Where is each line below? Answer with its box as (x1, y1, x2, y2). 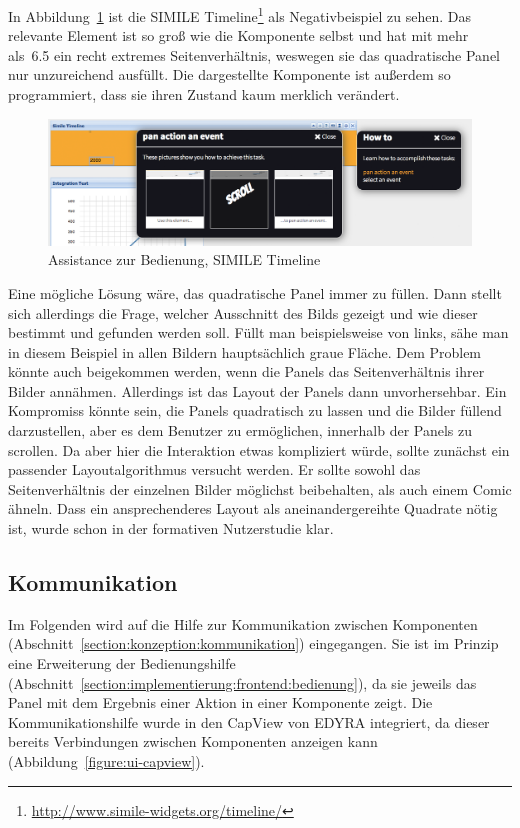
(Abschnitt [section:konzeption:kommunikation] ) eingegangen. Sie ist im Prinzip (8, 633, 499, 654)
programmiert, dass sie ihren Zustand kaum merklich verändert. (8, 84, 400, 105)
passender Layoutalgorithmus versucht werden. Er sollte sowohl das (8, 459, 421, 480)
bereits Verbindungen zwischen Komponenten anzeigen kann (8, 731, 378, 752)
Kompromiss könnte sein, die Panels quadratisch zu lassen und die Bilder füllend (8, 400, 502, 421)
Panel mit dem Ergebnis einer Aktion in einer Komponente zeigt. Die (8, 692, 433, 713)
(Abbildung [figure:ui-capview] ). (8, 751, 205, 771)
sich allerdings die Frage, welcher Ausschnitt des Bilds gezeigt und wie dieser (8, 302, 478, 323)
